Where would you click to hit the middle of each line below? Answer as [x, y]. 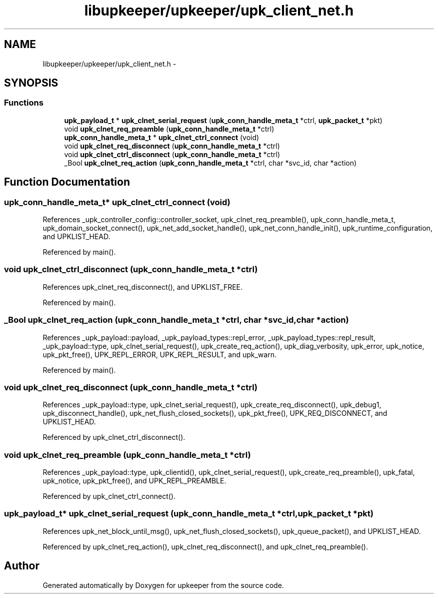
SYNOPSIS [31, 83]
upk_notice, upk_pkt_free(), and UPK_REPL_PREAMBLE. [134, 481]
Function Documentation [67, 182]
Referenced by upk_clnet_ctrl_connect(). [109, 496]
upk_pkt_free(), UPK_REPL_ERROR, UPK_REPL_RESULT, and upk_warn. [159, 354]
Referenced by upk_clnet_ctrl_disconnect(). [114, 437]
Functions [24, 103]
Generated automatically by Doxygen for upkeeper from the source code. [163, 585]
